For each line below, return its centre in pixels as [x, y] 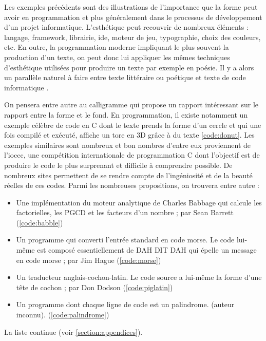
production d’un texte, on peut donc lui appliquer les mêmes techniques [117, 57]
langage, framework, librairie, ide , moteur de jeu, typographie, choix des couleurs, [132, 37]
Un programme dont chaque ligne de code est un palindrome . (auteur [125, 304]
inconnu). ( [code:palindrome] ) [63, 315]
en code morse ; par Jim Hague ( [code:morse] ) [89, 260]
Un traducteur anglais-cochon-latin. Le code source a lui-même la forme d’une [139, 277]
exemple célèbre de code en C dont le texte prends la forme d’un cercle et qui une [133, 125]
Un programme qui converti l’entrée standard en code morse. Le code [125, 240]
